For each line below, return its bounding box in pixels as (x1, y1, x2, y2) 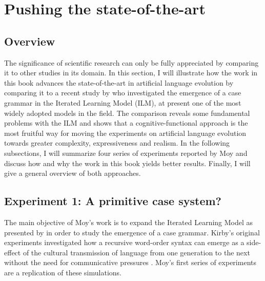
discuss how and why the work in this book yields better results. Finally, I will (4, 157, 251, 168)
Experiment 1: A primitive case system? (4, 193, 221, 209)
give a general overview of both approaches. (4, 168, 141, 178)
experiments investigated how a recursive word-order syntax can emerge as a (4, 237, 244, 248)
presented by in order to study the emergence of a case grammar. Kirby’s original (4, 227, 260, 237)
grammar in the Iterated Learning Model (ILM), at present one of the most (4, 97, 241, 108)
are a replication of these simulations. (4, 267, 121, 277)
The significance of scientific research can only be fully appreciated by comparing (4, 57, 259, 68)
